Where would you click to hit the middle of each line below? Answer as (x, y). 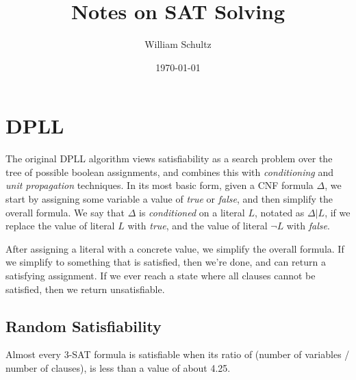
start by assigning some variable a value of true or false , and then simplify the (169, 199)
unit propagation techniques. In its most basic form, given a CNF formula (160, 185)
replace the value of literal (60, 226)
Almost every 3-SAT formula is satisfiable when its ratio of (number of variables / (178, 354)
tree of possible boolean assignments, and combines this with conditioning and (170, 172)
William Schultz (178, 44)
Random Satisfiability (84, 326)
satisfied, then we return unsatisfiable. (85, 289)
